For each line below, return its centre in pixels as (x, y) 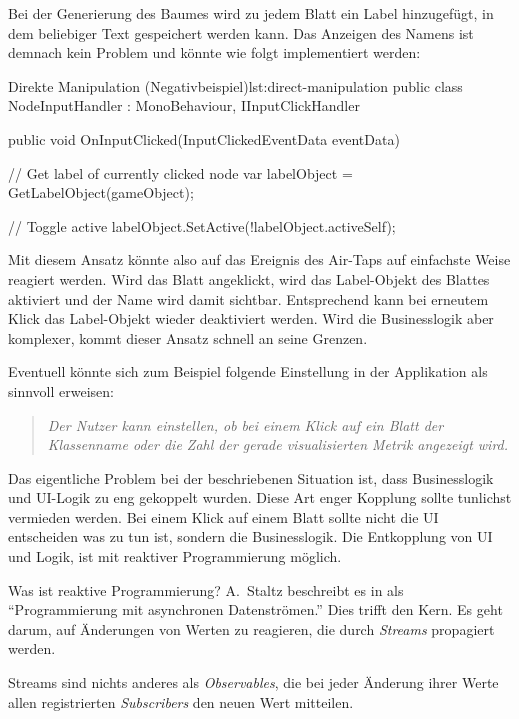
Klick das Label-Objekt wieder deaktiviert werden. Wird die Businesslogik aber (251, 318)
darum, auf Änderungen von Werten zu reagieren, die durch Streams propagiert (251, 628)
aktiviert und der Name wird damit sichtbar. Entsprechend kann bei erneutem (248, 298)
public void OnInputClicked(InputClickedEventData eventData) (204, 138)
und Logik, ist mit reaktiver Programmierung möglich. (175, 556)
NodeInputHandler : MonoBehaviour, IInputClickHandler (184, 105)
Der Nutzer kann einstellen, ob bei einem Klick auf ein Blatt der (245, 424)
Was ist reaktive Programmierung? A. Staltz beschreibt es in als (206, 589)
